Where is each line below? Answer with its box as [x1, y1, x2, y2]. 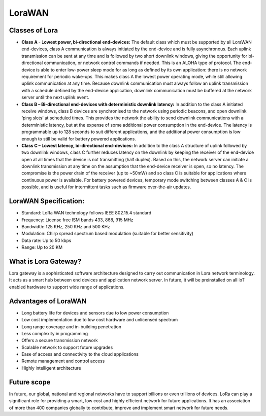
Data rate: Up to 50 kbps [21, 237, 71, 243]
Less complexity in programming [21, 330, 88, 336]
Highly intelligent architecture [21, 365, 81, 371]
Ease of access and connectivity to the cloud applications [21, 351, 139, 357]
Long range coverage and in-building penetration [21, 323, 122, 330]
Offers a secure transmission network [21, 338, 98, 344]
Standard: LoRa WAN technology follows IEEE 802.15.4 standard [21, 210, 152, 216]
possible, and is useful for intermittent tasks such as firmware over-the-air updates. [21, 184, 191, 190]
